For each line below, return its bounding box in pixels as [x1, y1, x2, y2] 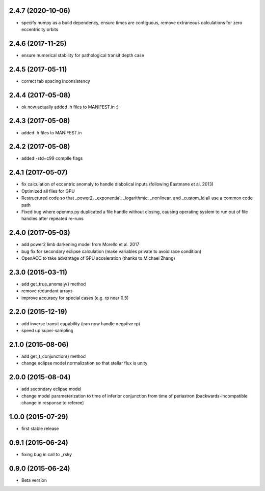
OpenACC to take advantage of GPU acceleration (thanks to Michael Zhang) [21, 255, 175, 261]
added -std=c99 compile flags [21, 155, 83, 161]
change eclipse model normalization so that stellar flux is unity [21, 360, 148, 366]
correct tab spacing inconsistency [21, 78, 90, 84]
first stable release [21, 426, 59, 431]
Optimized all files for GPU [21, 188, 75, 194]
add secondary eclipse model [21, 386, 81, 392]
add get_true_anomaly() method [21, 281, 86, 287]
